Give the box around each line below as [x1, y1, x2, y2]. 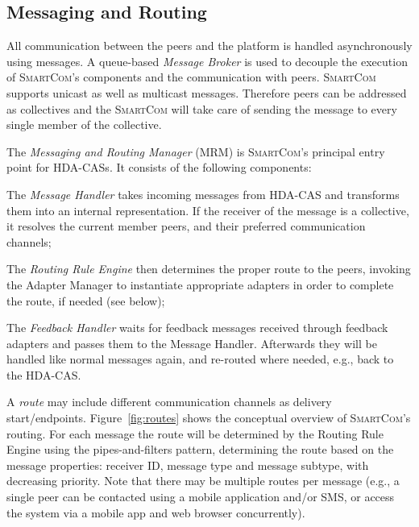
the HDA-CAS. [6, 366, 81, 383]
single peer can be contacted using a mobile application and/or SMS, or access [6, 488, 395, 505]
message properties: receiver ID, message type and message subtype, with [6, 456, 369, 473]
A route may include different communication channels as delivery [6, 393, 332, 410]
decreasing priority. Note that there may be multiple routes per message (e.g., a [6, 472, 400, 489]
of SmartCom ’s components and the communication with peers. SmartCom [6, 68, 376, 85]
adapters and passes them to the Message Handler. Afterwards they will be [6, 334, 377, 351]
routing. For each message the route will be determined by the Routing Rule [6, 425, 384, 442]
